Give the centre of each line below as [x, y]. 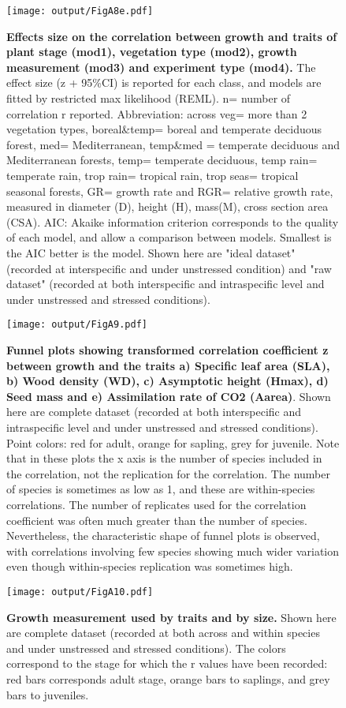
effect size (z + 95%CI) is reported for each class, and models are [164, 82]
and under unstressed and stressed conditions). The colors [146, 648]
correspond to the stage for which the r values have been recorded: [167, 663]
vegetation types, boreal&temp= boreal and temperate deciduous [164, 129]
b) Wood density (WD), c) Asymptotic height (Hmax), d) [167, 381]
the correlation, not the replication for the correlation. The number [168, 473]
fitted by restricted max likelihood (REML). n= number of [149, 98]
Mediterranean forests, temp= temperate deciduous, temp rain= [162, 160]
